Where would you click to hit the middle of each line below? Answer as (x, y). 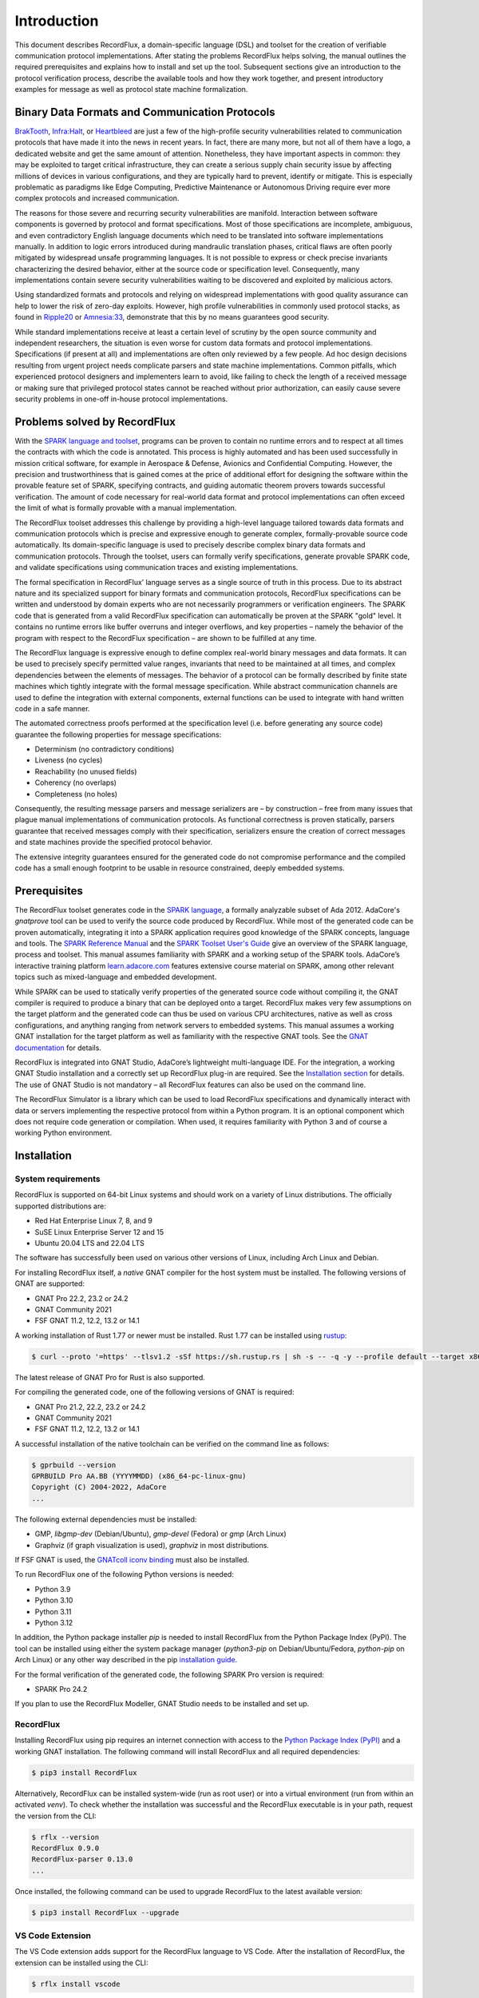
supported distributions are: (61, 1206)
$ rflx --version (65, 1837)
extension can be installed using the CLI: (81, 1963)
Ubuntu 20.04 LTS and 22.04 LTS (90, 1244)
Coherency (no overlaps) (76, 782)
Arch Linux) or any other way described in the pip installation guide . (126, 1660)
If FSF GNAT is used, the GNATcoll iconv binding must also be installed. (132, 1559)
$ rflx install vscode (76, 1984)
